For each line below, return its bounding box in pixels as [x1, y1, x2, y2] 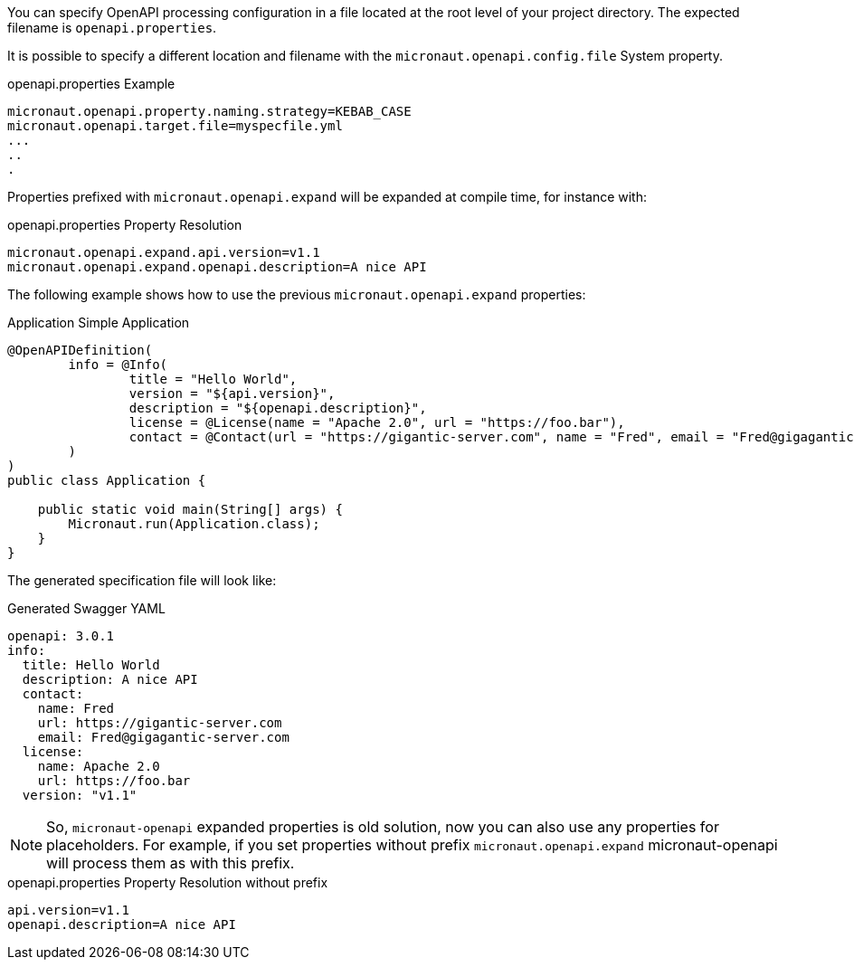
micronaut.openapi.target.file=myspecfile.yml [7, 119, 343, 133]
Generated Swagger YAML [7, 601, 166, 616]
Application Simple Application [7, 315, 190, 330]
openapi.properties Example [7, 76, 176, 91]
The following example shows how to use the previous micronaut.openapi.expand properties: [7, 287, 586, 302]
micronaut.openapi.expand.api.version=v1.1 [7, 245, 320, 260]
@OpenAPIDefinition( [7, 343, 153, 357]
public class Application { [7, 473, 206, 488]
